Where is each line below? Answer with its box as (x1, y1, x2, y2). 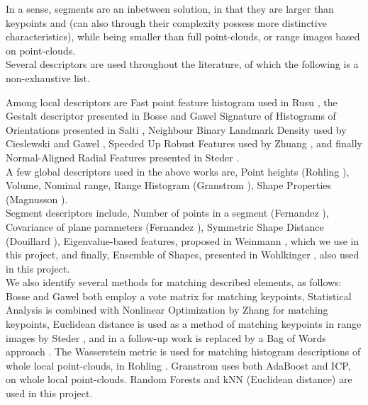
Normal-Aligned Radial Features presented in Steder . (6, 149, 240, 164)
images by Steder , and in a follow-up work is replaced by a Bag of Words (6, 330, 326, 345)
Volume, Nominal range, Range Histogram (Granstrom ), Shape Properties (6, 178, 332, 193)
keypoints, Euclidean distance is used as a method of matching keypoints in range (6, 316, 362, 331)
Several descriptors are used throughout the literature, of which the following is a (6, 57, 359, 72)
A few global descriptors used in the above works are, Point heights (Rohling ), (6, 164, 350, 178)
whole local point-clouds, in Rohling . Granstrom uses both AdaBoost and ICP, (6, 358, 351, 372)
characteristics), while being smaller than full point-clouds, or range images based (6, 29, 360, 44)
